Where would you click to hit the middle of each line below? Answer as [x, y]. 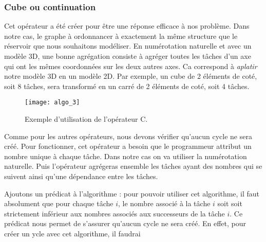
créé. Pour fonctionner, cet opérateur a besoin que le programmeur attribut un [128, 146]
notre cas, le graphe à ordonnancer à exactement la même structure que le [121, 36]
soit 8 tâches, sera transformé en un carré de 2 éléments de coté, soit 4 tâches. [127, 86]
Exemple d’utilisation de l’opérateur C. [86, 119]
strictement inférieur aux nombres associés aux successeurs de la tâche [115, 213]
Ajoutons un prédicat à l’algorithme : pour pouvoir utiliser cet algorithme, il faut [132, 193]
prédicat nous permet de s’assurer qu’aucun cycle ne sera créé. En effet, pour [125, 223]
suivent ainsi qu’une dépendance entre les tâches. [81, 176]
